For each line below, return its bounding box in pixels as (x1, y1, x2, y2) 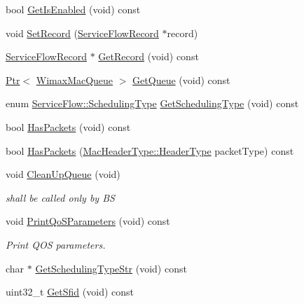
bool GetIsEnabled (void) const (6, 2, 141, 16)
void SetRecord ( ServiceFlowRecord (6, 25, 159, 40)
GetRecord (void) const (98, 49, 199, 64)
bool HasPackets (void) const (6, 119, 131, 134)
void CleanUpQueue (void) (6, 167, 120, 181)
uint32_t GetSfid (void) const (6, 284, 134, 299)
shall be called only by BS (6, 190, 115, 205)
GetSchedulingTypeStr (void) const (35, 261, 187, 275)
